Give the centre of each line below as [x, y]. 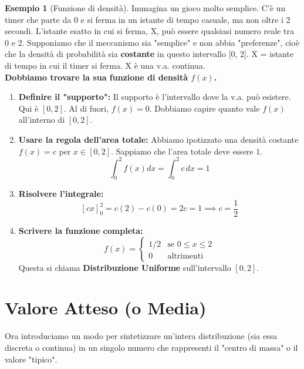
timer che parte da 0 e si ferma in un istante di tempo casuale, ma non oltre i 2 [148, 19]
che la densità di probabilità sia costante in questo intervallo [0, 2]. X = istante [149, 54]
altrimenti [185, 256]
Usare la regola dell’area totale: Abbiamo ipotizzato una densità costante [158, 139]
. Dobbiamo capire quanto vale [205, 108]
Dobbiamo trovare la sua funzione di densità [96, 77]
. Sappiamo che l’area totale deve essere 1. [187, 151]
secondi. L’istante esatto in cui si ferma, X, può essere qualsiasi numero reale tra [149, 31]
